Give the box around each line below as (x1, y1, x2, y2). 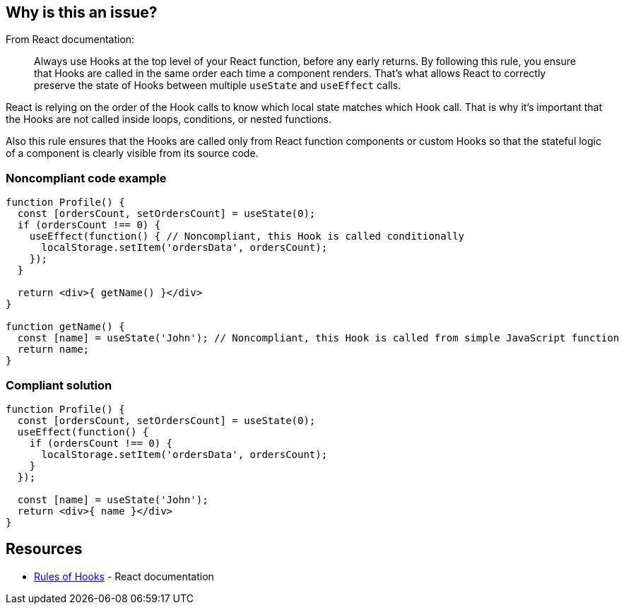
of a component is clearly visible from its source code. (6, 147, 259, 160)
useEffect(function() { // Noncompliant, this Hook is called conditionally (29, 230, 465, 242)
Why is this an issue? (6, 4, 158, 21)
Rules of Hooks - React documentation (34, 570, 214, 582)
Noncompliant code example (6, 170, 167, 185)
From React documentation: (6, 33, 135, 46)
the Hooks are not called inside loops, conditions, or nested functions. (6, 113, 331, 126)
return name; (17, 344, 90, 356)
